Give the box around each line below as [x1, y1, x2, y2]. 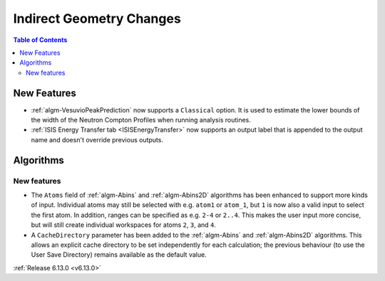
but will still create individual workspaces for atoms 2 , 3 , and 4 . [31, 221, 217, 229]
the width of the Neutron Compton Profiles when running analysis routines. [31, 116, 251, 124]
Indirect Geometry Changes [13, 11, 181, 26]
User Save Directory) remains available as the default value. [31, 250, 207, 259]
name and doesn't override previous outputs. [31, 135, 164, 144]
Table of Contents [13, 36, 68, 44]
